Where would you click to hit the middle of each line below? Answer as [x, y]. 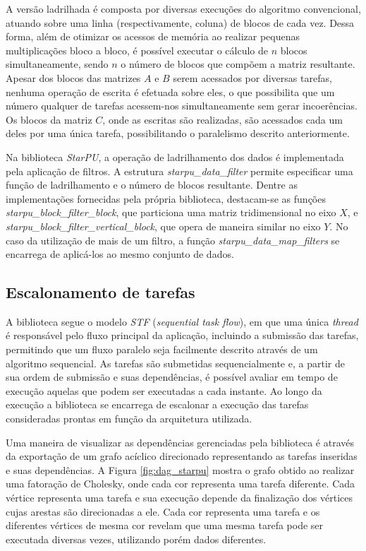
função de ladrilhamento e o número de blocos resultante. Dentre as [152, 185]
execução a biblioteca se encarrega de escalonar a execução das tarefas [157, 404]
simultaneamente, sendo [57, 64]
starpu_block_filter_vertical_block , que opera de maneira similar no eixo [163, 226]
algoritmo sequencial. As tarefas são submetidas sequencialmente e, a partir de [175, 363]
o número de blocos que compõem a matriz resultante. [238, 64]
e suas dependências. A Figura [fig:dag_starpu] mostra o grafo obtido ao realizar [180, 469]
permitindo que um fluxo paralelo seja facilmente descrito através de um [162, 349]
